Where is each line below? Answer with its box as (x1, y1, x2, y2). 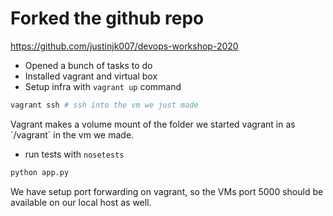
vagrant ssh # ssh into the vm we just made (10, 100, 199, 110)
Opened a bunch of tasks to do (24, 59, 153, 71)
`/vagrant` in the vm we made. (10, 128, 135, 141)
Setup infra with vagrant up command (24, 80, 182, 92)
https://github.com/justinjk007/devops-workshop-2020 (10, 40, 239, 52)
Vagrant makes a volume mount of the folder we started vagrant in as (10, 118, 296, 130)
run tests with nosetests (24, 148, 125, 160)
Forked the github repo (10, 7, 205, 30)
